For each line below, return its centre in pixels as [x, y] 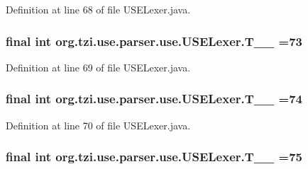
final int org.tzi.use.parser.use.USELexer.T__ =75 [154, 157]
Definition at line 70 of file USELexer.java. [98, 125]
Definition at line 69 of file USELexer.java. [98, 67]
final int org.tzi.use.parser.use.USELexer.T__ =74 [154, 99]
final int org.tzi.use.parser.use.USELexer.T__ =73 [154, 41]
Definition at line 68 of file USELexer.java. [98, 9]
